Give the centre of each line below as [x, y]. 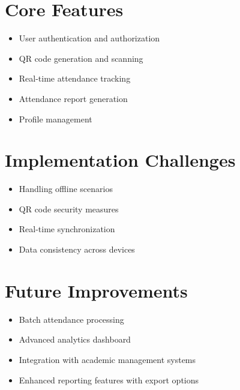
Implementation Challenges [120, 160]
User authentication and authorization [89, 38]
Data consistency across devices [77, 249]
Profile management [55, 118]
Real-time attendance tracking [75, 78]
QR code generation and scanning [81, 58]
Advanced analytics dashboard [75, 339]
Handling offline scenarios [66, 189]
